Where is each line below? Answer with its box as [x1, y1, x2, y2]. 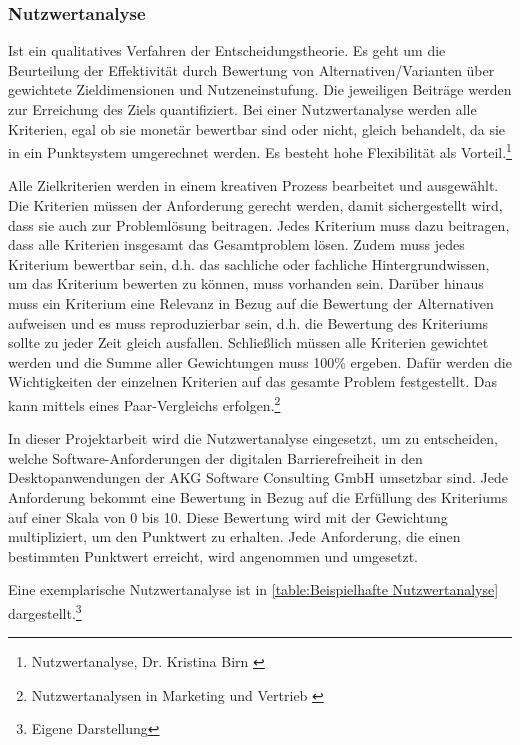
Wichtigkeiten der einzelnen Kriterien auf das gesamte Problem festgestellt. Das [8, 371, 497, 392]
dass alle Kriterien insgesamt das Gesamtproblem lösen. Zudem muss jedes [8, 234, 465, 255]
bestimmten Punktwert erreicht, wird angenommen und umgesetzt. [8, 545, 418, 566]
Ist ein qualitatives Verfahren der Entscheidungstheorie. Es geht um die [8, 40, 446, 61]
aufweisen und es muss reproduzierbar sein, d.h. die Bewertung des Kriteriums [8, 312, 489, 333]
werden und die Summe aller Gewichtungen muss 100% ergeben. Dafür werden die [8, 351, 512, 372]
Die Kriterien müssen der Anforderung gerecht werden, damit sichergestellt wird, [8, 195, 503, 216]
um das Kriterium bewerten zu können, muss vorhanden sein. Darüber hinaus [8, 273, 484, 294]
